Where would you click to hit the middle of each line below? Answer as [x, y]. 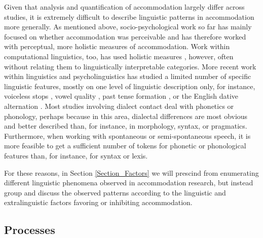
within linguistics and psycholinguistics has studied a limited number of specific [128, 76]
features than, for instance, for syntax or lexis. [76, 155]
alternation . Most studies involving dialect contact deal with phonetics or [119, 106]
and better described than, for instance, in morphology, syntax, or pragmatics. [126, 126]
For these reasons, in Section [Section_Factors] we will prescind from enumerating [131, 172]
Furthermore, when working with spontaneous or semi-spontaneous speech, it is [127, 135]
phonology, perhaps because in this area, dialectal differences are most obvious [126, 116]
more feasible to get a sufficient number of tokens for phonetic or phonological [125, 146]
